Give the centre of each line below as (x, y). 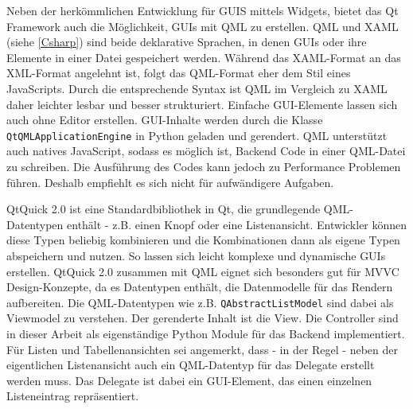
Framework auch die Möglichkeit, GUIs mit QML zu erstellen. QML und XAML (203, 26)
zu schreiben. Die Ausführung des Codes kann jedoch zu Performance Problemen (204, 166)
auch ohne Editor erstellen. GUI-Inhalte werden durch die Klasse (165, 120)
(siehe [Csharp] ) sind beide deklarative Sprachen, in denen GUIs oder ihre (187, 42)
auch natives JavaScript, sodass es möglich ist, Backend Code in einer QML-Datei (206, 151)
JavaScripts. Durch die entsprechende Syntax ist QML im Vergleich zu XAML (197, 88)
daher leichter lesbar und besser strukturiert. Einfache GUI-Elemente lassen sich (202, 104)
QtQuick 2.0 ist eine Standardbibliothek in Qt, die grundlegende (164, 209)
